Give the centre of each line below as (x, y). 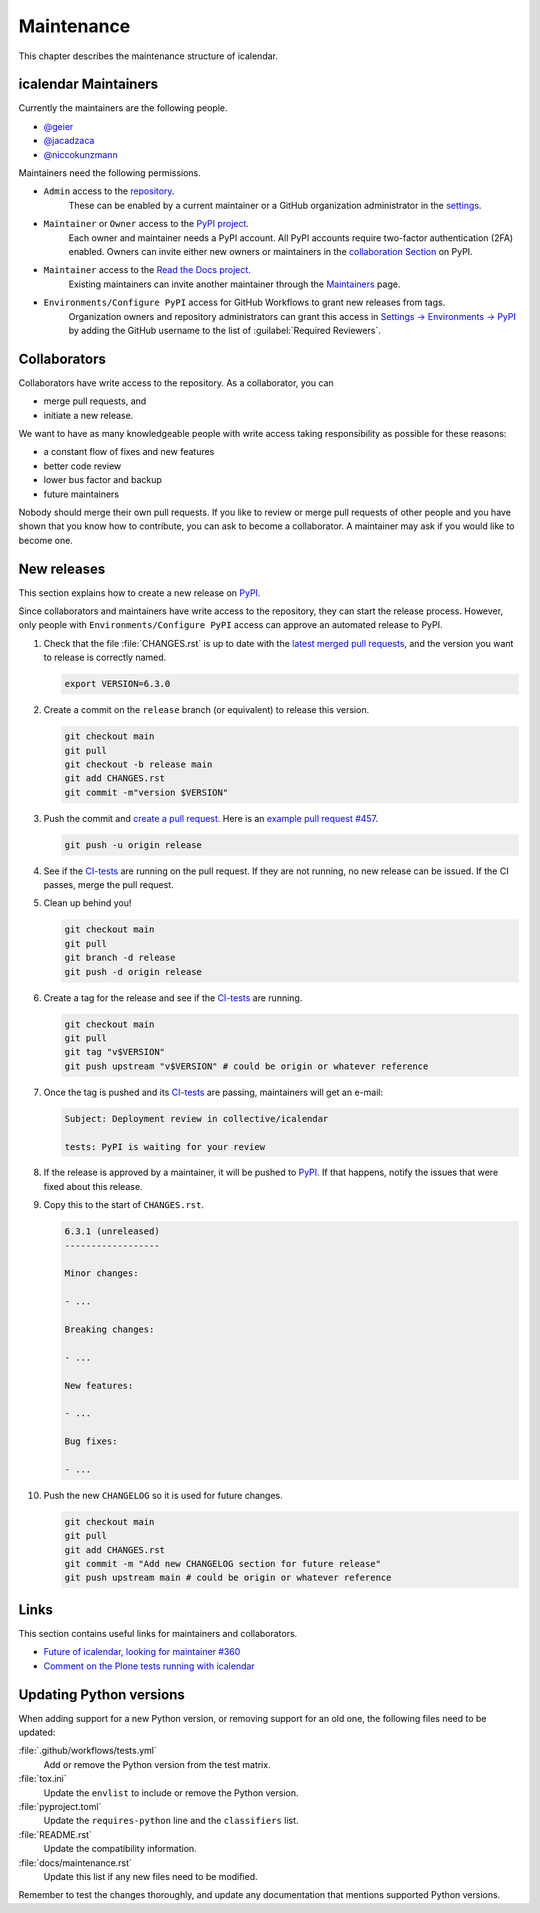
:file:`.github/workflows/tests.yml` (87, 1751)
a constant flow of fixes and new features (129, 452)
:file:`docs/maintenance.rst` (75, 1862)
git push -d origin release (133, 971)
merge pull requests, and (95, 401)
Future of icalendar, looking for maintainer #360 (142, 1652)
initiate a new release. (88, 415)
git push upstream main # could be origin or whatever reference (228, 1578)
